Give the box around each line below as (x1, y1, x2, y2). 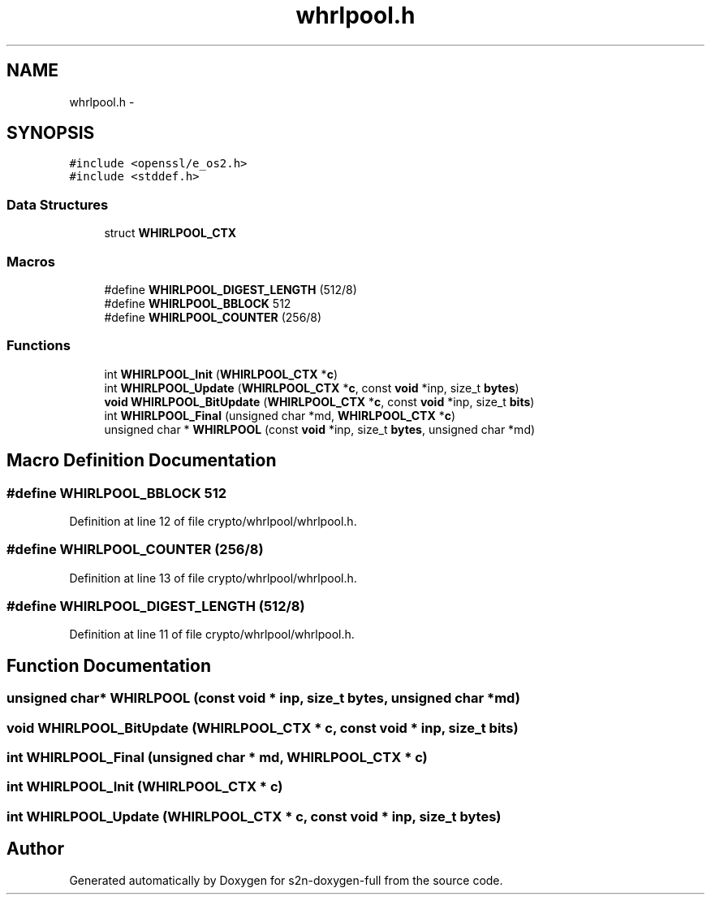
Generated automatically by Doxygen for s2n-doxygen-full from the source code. (69, 873, 503, 887)
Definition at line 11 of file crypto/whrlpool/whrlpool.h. (69, 627, 355, 642)
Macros (6, 253, 55, 270)
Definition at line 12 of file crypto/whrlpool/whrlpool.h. (69, 513, 357, 528)
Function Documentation (6, 655, 211, 676)
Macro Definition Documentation (6, 450, 277, 471)
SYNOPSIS (6, 123, 95, 144)
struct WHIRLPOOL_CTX (104, 226, 237, 240)
